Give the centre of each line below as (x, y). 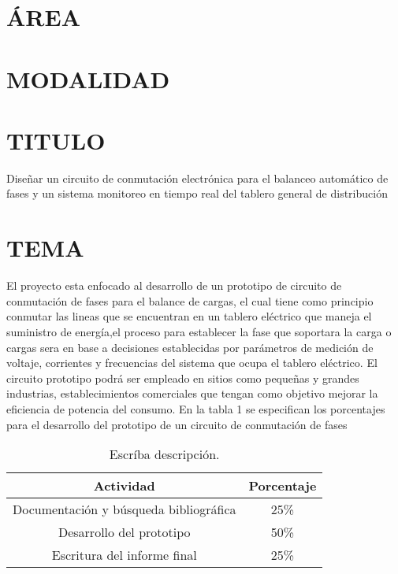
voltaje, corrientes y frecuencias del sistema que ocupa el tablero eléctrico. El (192, 363)
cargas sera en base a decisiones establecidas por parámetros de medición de (190, 347)
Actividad (124, 486)
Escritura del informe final (124, 555)
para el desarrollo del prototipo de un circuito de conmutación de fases (177, 424)
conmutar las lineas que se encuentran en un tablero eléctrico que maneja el (189, 316)
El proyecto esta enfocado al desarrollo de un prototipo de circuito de (174, 285)
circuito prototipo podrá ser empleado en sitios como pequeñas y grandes (183, 378)
